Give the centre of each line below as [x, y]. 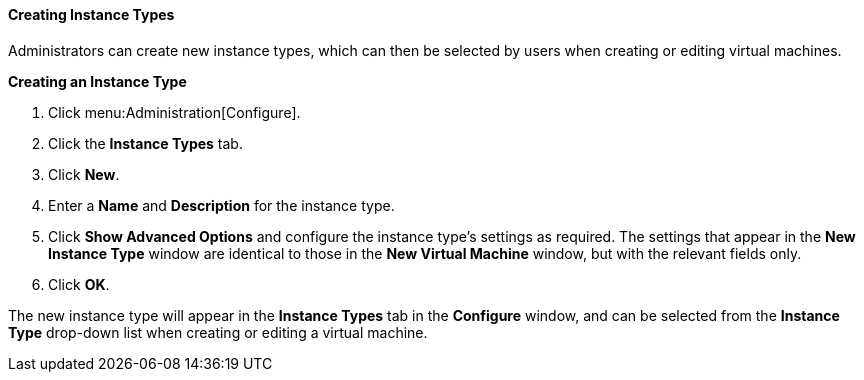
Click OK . [79, 284]
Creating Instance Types [91, 14]
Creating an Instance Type [97, 81]
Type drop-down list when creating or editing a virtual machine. [218, 332]
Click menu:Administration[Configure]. [174, 112]
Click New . [84, 174]
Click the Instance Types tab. [145, 143]
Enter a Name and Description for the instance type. [221, 205]
